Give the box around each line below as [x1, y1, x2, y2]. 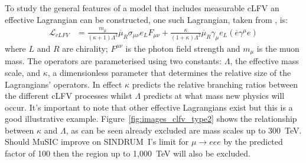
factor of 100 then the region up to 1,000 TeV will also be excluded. [5, 147, 250, 159]
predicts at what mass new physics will [143, 89, 285, 102]
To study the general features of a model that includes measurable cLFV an [5, 2, 279, 14]
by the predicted [223, 135, 283, 148]
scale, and [5, 66, 40, 78]
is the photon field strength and [125, 42, 240, 54]
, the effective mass [230, 55, 299, 67]
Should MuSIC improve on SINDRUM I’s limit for [5, 135, 189, 148]
